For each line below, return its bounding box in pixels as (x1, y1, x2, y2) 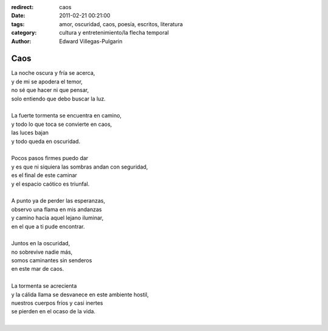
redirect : (11, 4, 34, 10)
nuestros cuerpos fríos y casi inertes (11, 299, 103, 307)
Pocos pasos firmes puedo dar (11, 155, 89, 162)
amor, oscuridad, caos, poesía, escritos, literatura (59, 20, 183, 27)
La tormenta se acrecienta (11, 282, 77, 290)
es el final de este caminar (11, 172, 77, 179)
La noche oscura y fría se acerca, (11, 69, 95, 77)
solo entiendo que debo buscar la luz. (11, 95, 106, 102)
